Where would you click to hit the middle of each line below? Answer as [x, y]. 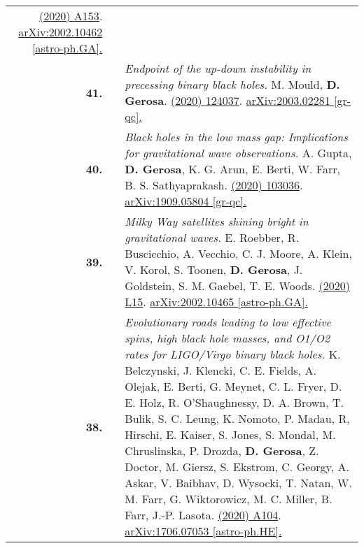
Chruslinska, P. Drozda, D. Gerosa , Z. [222, 450]
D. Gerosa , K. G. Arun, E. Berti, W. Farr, [232, 169]
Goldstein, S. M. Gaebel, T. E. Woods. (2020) [237, 286]
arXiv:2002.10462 [61, 32]
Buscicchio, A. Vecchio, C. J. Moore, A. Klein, [238, 253]
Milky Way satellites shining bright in [217, 221]
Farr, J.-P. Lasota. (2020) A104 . [203, 515]
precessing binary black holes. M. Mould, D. [232, 84]
